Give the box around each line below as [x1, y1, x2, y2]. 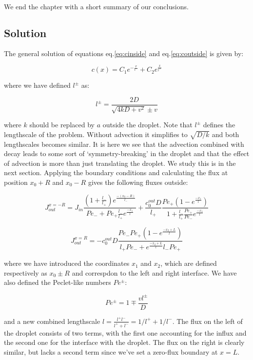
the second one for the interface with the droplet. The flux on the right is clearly [4, 337, 245, 347]
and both [212, 129, 239, 139]
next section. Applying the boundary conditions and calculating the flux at [4, 167, 228, 178]
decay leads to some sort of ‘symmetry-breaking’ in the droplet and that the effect [4, 148, 250, 159]
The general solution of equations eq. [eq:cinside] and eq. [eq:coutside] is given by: [4, 48, 244, 58]
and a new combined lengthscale [4, 316, 100, 326]
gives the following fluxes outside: [88, 177, 188, 187]
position [4, 177, 28, 187]
